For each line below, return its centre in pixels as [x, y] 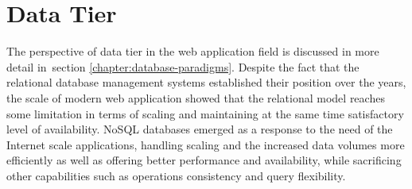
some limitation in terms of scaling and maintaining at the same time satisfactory [205, 113]
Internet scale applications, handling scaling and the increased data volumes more [206, 144]
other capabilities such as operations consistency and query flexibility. [176, 175]
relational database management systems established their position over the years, [206, 82]
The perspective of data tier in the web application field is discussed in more [193, 51]
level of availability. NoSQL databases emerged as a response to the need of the [200, 129]
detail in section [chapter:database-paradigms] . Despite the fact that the [183, 66]
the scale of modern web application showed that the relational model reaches [196, 97]
